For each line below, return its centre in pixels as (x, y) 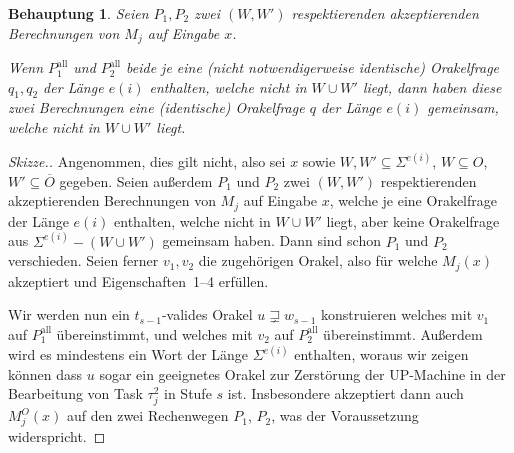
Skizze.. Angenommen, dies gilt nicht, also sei (147, 161)
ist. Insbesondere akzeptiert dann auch (345, 393)
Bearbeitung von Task (75, 393)
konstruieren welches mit (397, 314)
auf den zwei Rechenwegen (148, 415)
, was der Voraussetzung (345, 415)
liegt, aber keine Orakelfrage (413, 220)
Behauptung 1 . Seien (78, 13)
